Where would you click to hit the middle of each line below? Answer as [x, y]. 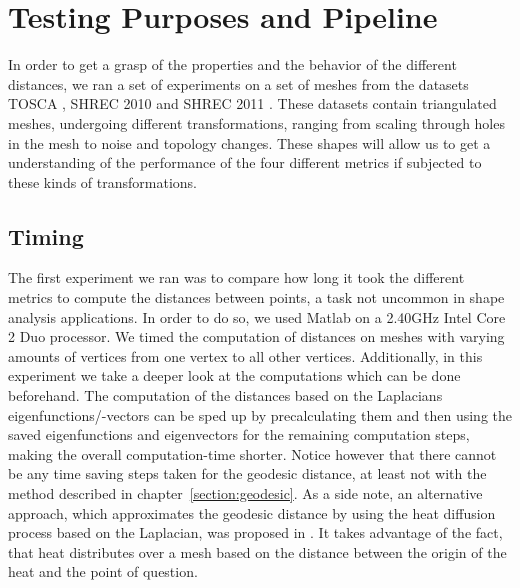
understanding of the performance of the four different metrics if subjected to [245, 162]
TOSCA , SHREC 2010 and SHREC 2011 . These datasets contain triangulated [252, 103]
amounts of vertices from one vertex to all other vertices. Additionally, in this [245, 355]
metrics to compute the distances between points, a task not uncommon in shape [256, 297]
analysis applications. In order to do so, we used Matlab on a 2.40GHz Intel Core [257, 316]
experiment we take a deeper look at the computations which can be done [234, 375]
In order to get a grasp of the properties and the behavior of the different [232, 64]
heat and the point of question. [103, 571]
